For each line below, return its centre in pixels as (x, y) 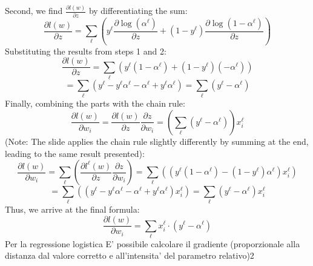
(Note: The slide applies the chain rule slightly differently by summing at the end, (157, 141)
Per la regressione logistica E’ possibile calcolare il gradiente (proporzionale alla (153, 243)
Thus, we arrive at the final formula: (72, 209)
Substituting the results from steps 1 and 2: (86, 51)
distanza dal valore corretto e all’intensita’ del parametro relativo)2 (130, 255)
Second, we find (34, 11)
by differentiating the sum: (138, 11)
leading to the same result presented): (75, 153)
